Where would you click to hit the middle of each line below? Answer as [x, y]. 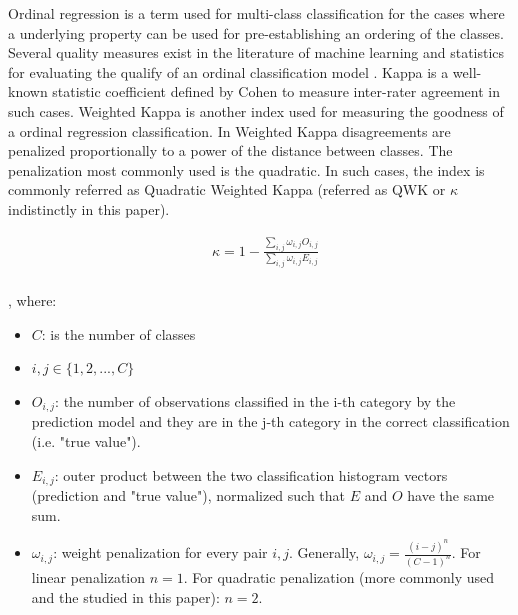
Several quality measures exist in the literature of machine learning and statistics [256, 52]
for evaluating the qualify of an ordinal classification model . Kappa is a [228, 71]
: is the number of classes [118, 333]
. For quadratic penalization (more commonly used [339, 576]
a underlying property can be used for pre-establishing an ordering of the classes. [256, 32]
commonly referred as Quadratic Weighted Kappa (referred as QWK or [227, 189]
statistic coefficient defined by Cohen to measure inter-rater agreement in [276, 91]
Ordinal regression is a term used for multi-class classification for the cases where [256, 13]
